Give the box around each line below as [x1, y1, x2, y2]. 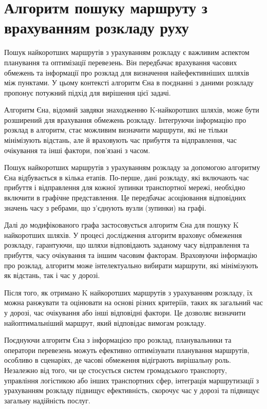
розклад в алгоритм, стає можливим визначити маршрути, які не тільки [4, 124, 228, 135]
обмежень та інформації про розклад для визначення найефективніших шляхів [4, 67, 250, 78]
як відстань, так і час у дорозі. [4, 270, 100, 281]
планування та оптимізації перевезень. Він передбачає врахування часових [4, 57, 237, 67]
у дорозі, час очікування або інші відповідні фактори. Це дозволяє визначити [4, 307, 246, 318]
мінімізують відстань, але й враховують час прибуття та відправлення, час [4, 135, 237, 145]
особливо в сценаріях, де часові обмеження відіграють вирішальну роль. [4, 355, 231, 365]
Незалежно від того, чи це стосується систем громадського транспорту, [4, 364, 227, 375]
